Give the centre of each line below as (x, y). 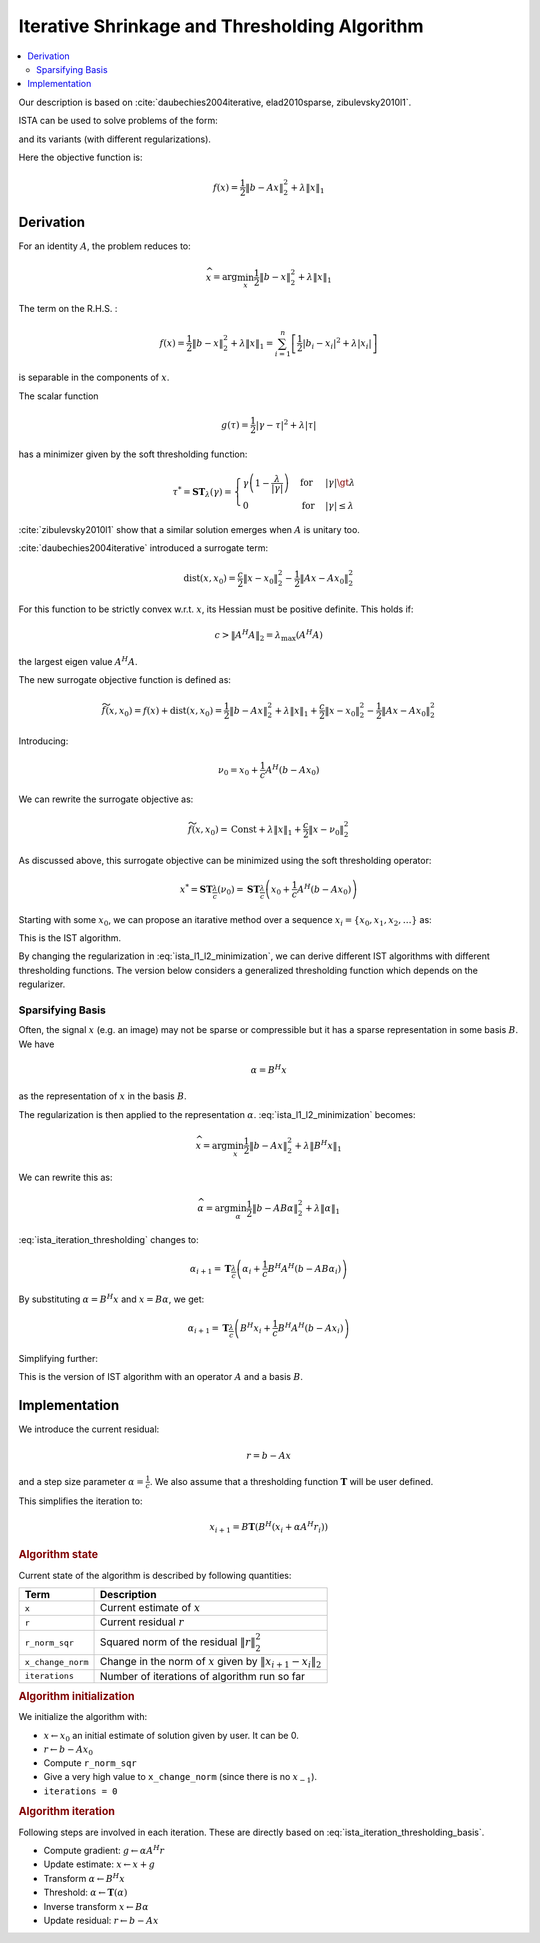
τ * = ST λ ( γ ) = (202, 492)
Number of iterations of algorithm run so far (202, 1676)
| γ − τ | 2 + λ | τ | (286, 423)
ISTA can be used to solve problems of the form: (118, 121)
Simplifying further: (58, 1359)
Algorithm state (58, 1555)
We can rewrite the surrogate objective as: (106, 799)
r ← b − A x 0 (68, 1750)
